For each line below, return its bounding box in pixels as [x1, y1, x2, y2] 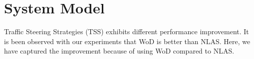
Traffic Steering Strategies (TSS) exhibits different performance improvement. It [4, 26, 249, 37]
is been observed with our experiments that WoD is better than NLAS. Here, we [4, 36, 251, 46]
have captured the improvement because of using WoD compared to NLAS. [4, 46, 235, 56]
